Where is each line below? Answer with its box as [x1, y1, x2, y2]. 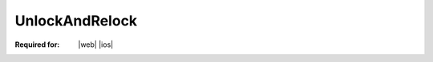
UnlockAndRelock [14, 12, 138, 29]
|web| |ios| [78, 40, 114, 49]
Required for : [14, 40, 60, 49]
